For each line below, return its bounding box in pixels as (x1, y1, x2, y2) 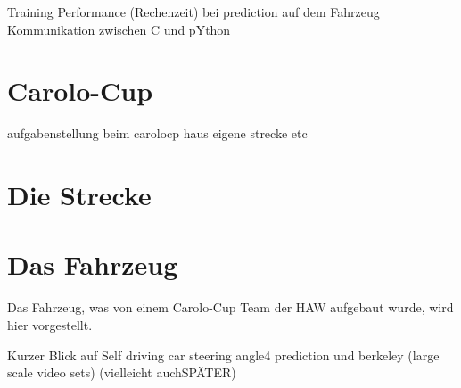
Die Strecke (7, 177, 152, 213)
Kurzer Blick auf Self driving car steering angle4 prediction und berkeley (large (7, 345, 440, 364)
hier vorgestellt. (7, 316, 93, 334)
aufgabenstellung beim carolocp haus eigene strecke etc (7, 124, 308, 143)
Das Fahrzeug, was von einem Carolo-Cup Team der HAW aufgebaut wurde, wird (7, 298, 454, 317)
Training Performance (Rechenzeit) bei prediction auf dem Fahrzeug (7, 3, 380, 21)
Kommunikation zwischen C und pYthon (7, 20, 231, 38)
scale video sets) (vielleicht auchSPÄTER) (7, 363, 236, 382)
